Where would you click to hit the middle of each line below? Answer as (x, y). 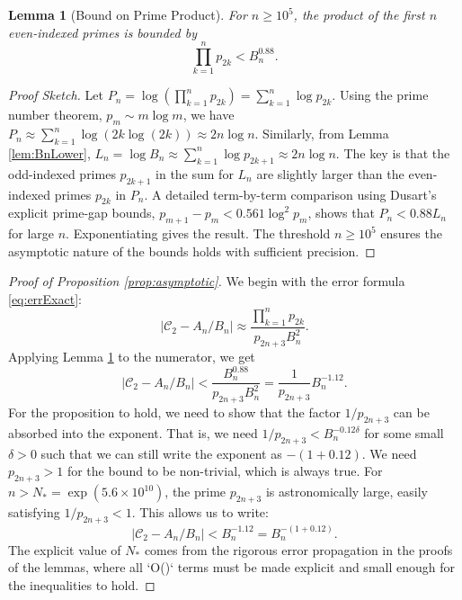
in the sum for (195, 173)
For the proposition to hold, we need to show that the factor (174, 412)
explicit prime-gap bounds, (82, 213)
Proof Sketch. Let (56, 95)
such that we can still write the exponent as (161, 453)
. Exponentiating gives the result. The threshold (198, 233)
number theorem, (55, 115)
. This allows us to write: (200, 512)
